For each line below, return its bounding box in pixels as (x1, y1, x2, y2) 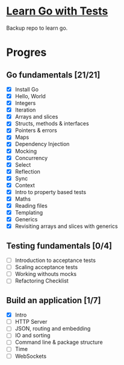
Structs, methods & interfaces (14, 120, 89, 127)
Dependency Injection (14, 141, 70, 148)
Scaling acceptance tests (14, 264, 78, 271)
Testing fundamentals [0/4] (6, 241, 113, 251)
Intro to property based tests (14, 188, 86, 195)
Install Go (14, 85, 39, 93)
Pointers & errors (14, 127, 57, 134)
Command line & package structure (14, 338, 104, 346)
